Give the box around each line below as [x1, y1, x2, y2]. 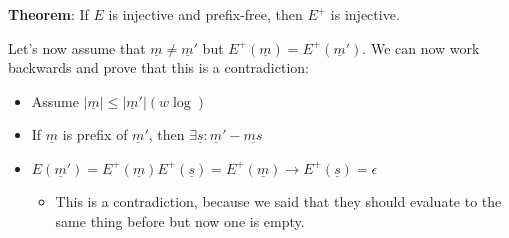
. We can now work [362, 37, 480, 58]
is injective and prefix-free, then [108, 4, 303, 24]
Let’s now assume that [8, 37, 146, 58]
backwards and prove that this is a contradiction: [8, 57, 309, 78]
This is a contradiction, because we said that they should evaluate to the [55, 190, 502, 211]
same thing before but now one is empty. [55, 210, 305, 231]
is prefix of [62, 124, 128, 145]
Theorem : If [8, 4, 89, 24]
